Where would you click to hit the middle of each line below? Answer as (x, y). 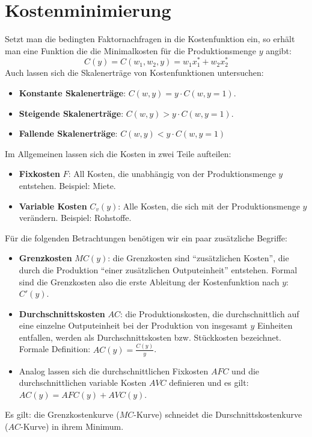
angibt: (279, 50)
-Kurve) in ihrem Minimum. (72, 426)
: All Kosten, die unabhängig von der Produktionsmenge (172, 174)
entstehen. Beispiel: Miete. (67, 185)
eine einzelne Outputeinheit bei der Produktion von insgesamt (133, 325)
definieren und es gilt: (209, 383)
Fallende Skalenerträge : (68, 133)
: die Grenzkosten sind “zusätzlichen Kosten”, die (198, 258)
